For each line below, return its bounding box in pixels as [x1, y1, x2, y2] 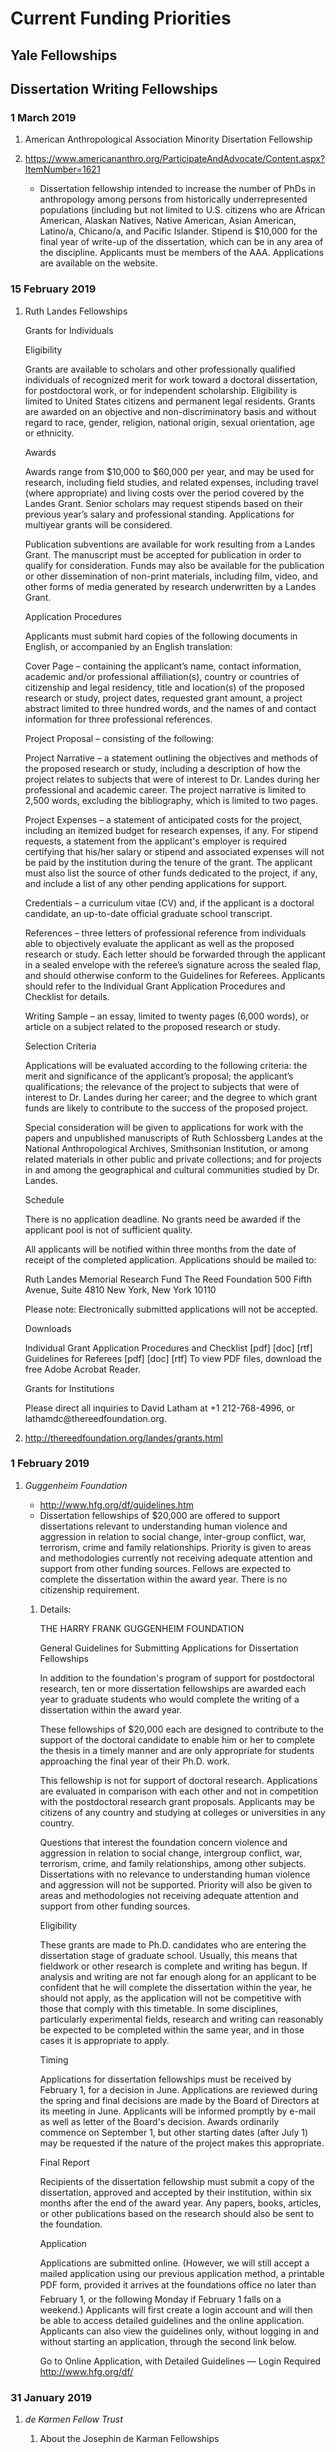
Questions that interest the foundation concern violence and [39, 1836, 288, 1848]
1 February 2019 [10, 1457, 90, 1471]
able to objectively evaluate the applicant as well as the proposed [24, 937, 295, 949]
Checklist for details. [24, 990, 110, 1002]
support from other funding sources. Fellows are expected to [39, 1562, 292, 1574]
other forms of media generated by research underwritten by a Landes [24, 580, 317, 592]
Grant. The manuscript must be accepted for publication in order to [24, 548, 302, 561]
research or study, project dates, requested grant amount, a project [24, 692, 303, 704]
